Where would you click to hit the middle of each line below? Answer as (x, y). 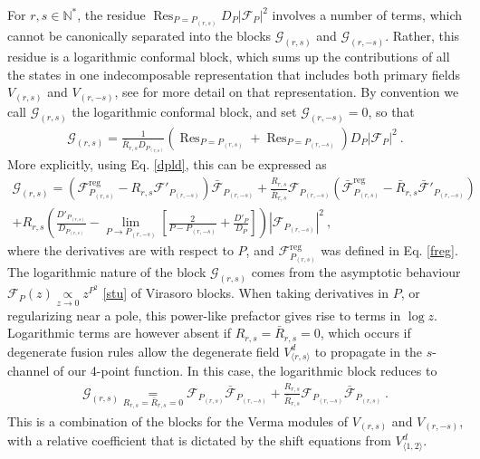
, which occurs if (365, 333)
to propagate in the (369, 351)
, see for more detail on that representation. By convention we (287, 92)
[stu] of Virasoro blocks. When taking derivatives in (246, 293)
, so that (391, 111)
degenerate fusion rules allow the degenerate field (144, 351)
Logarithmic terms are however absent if (120, 333)
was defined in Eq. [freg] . (389, 250)
